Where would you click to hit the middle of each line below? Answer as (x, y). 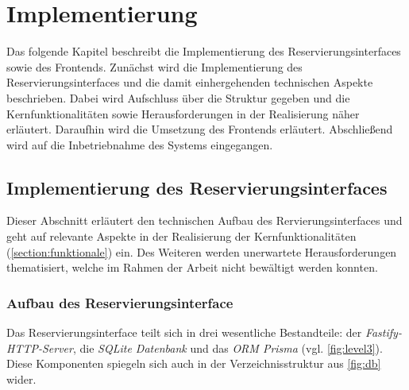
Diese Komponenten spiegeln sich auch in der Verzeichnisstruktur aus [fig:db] (194, 363)
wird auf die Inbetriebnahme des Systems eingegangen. (140, 144)
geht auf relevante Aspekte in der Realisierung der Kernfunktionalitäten (181, 236)
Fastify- (383, 332)
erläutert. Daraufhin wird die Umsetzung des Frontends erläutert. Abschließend (200, 129)
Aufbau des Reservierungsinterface (120, 302)
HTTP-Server (40, 348)
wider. (21, 378)
